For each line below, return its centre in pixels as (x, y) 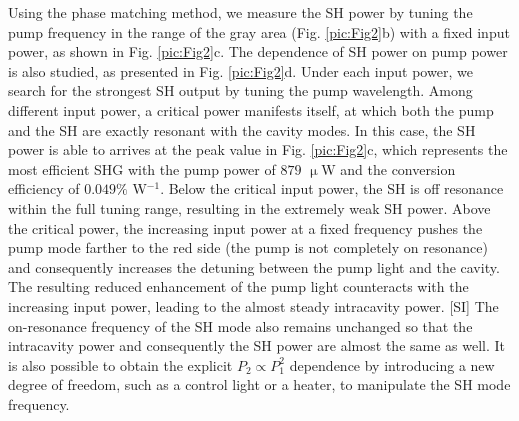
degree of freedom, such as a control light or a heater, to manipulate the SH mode (259, 384)
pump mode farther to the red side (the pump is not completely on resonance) (248, 247)
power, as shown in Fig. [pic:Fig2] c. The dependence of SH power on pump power (258, 51)
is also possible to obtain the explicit (120, 364)
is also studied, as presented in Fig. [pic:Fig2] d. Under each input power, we (240, 70)
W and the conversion (388, 168)
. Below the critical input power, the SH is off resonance (332, 188)
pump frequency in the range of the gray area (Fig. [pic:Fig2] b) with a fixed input (259, 31)
